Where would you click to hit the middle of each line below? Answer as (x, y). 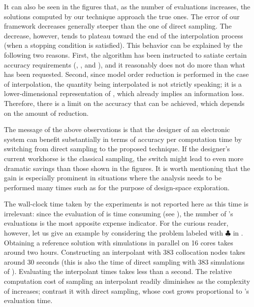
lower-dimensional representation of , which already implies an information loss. (124, 93)
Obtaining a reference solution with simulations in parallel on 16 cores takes (119, 242)
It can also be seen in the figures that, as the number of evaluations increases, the (127, 6)
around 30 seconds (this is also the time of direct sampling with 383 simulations (125, 261)
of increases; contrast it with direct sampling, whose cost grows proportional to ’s (127, 290)
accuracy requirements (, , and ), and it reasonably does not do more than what (125, 64)
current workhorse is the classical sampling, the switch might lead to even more (124, 158)
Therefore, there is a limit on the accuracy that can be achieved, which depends (124, 103)
